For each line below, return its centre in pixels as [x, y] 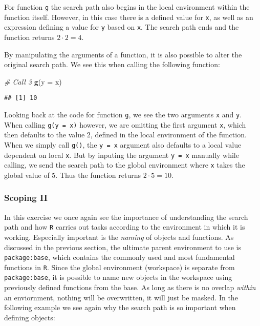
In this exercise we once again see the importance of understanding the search [126, 217]
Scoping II [26, 198]
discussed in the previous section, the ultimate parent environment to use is [123, 247]
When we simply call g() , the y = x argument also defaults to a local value [123, 144]
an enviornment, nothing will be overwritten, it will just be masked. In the [121, 297]
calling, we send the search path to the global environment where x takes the [125, 165]
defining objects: [30, 317]
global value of [27, 175]
